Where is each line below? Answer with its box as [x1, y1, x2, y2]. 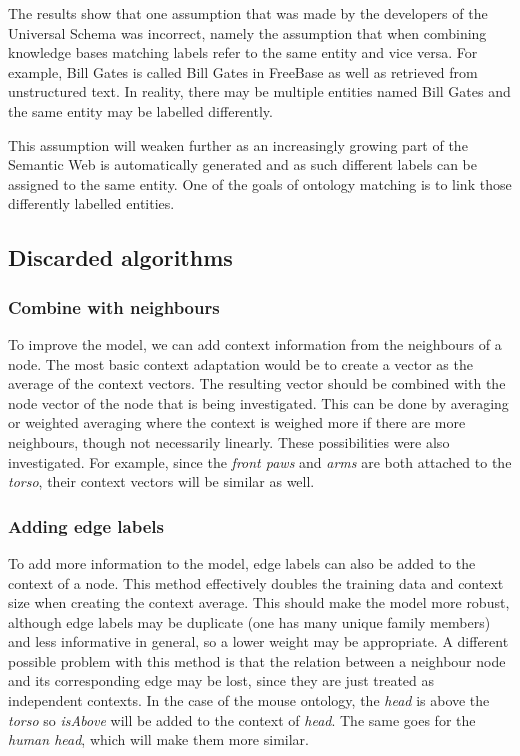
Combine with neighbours [8, 294, 220, 319]
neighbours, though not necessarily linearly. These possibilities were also [8, 431, 450, 452]
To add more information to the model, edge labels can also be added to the [8, 552, 476, 573]
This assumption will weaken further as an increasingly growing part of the [8, 134, 468, 155]
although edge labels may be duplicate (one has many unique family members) [8, 611, 491, 632]
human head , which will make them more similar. [8, 729, 309, 750]
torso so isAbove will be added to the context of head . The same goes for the [8, 709, 476, 730]
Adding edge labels [8, 513, 164, 538]
